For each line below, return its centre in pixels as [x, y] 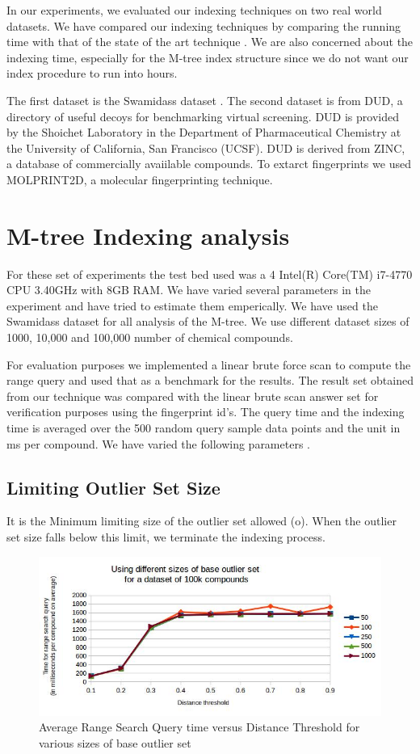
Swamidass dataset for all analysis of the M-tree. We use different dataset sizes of [208, 321]
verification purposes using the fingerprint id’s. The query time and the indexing [206, 412]
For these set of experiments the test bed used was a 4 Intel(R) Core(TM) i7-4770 [210, 274]
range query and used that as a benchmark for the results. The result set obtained [210, 380]
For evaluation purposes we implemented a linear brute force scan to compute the [209, 364]
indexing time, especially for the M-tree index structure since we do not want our [208, 57]
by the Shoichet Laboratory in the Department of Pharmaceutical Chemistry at [204, 132]
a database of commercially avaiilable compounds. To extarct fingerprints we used [209, 164]
